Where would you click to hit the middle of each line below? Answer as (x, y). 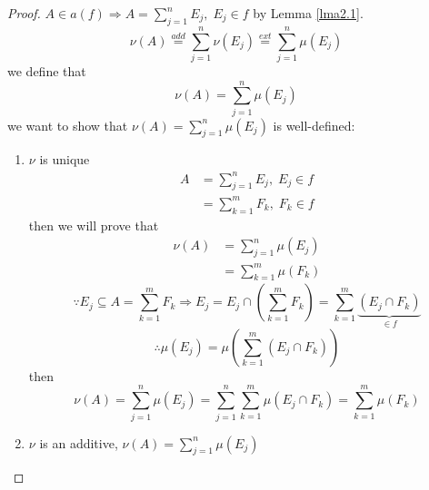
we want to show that (68, 125)
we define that (47, 70)
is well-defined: (314, 125)
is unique (65, 159)
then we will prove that (94, 225)
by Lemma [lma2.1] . (308, 13)
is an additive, (79, 442)
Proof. (24, 13)
